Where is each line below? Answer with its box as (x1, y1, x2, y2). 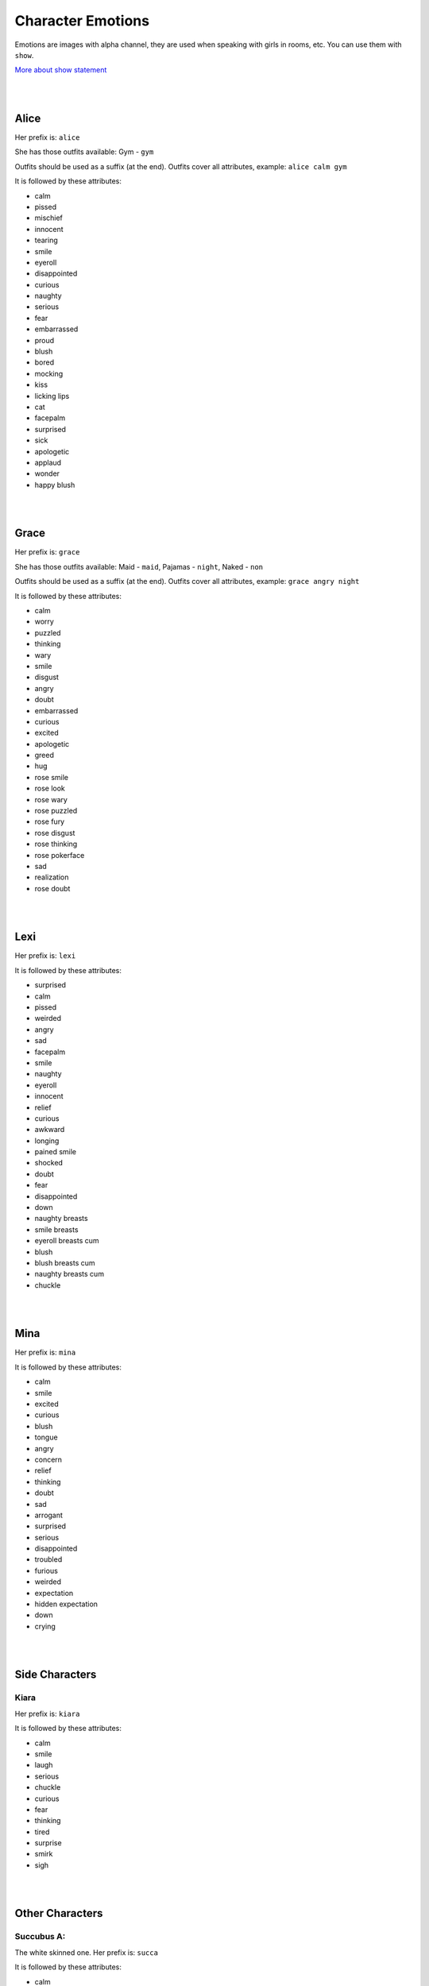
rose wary (34, 794, 68, 804)
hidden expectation (34, 1599, 99, 1609)
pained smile (34, 1147, 77, 1157)
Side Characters (14, 1668, 97, 1682)
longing (34, 1136, 60, 1146)
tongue (34, 1432, 59, 1442)
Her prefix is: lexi (14, 951, 76, 960)
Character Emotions (14, 12, 150, 29)
